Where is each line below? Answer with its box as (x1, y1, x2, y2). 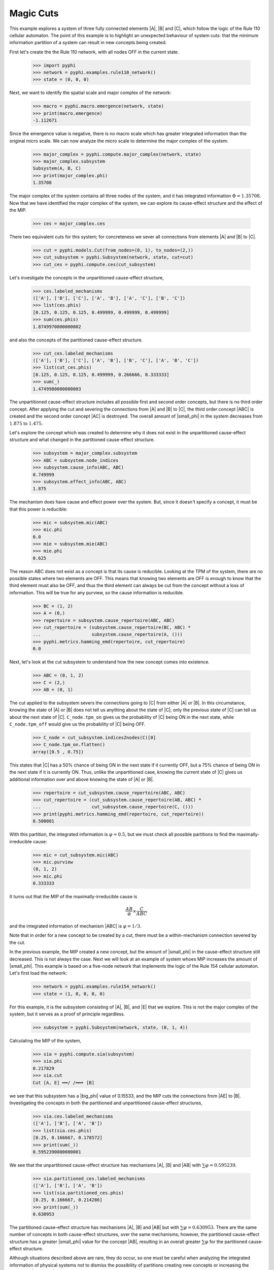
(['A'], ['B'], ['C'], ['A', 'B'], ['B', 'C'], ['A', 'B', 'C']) (32, 357, 199, 363)
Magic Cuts (9, 8, 59, 19)
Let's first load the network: (9, 970, 67, 976)
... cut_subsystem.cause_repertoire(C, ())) (32, 804, 194, 810)
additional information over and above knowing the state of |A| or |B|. (9, 776, 154, 782)
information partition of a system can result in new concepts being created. (9, 40, 167, 46)
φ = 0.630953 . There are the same (183, 1224, 257, 1230)
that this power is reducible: (9, 506, 68, 512)
